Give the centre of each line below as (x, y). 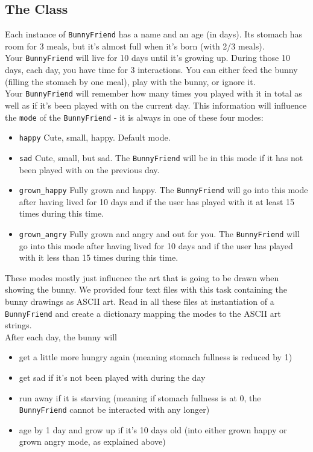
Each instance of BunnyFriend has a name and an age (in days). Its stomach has (154, 34)
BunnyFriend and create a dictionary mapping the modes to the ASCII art (143, 313)
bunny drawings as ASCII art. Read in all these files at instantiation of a (140, 301)
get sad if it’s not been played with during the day (112, 377)
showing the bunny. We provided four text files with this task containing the (146, 289)
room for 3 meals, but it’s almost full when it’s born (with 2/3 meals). (135, 46)
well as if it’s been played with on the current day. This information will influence (156, 105)
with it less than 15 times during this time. (99, 257)
